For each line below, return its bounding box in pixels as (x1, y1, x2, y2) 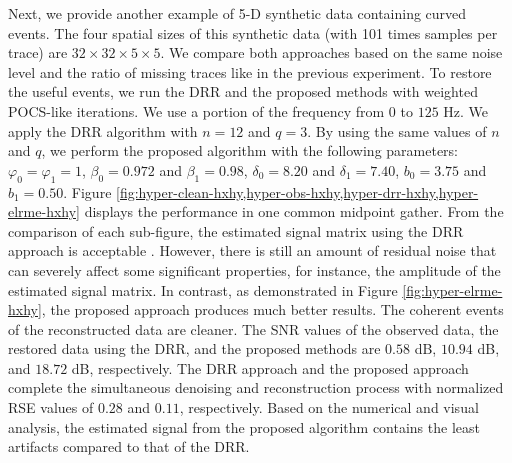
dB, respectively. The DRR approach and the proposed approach (71, 357, 469, 378)
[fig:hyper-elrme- (402, 279, 503, 300)
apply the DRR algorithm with (8, 120, 198, 141)
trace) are (8, 42, 68, 63)
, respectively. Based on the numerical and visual (179, 397, 479, 418)
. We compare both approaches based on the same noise (160, 42, 503, 63)
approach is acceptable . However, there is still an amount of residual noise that (8, 240, 497, 261)
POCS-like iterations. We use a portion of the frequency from (8, 100, 385, 121)
